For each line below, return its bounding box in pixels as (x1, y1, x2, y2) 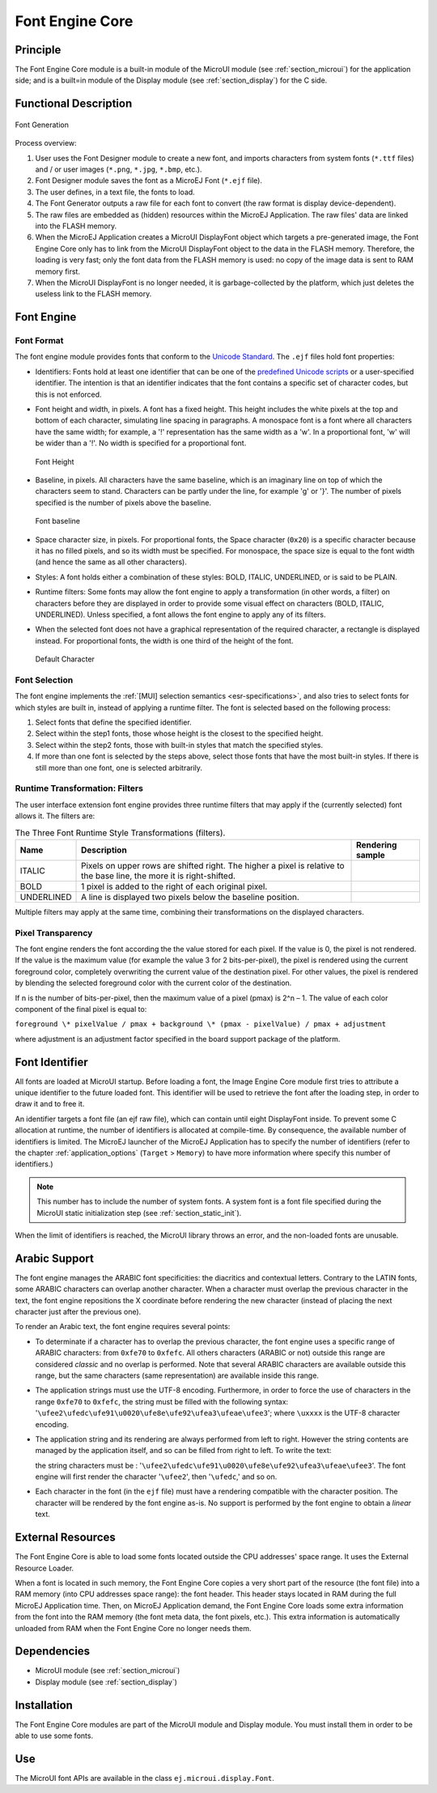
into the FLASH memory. (35, 221, 117, 231)
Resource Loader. (15, 1563, 74, 1573)
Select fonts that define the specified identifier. (35, 717, 192, 727)
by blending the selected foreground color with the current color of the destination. (15, 978, 292, 988)
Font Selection (15, 674, 74, 686)
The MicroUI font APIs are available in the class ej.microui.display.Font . (15, 1774, 275, 1783)
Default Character (35, 654, 95, 664)
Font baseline (35, 516, 81, 526)
